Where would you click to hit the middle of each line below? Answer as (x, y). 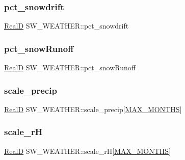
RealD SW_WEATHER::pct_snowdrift (67, 26)
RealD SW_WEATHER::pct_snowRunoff (70, 68)
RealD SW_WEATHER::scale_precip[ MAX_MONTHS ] (93, 109)
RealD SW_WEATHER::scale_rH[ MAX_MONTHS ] (88, 151)
